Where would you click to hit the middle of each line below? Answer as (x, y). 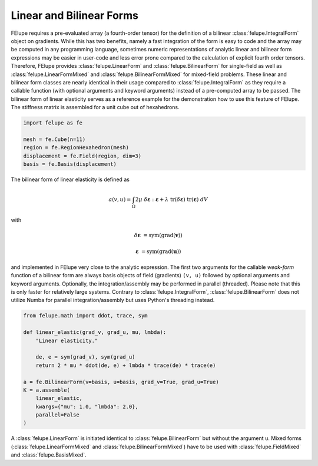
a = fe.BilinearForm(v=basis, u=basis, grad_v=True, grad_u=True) (121, 382)
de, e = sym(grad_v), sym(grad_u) (85, 357)
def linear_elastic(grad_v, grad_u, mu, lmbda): (95, 332)
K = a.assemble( (47, 390)
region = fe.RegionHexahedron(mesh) (76, 148)
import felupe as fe (53, 123)
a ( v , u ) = (120, 200)
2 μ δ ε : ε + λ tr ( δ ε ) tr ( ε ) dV (172, 200)
